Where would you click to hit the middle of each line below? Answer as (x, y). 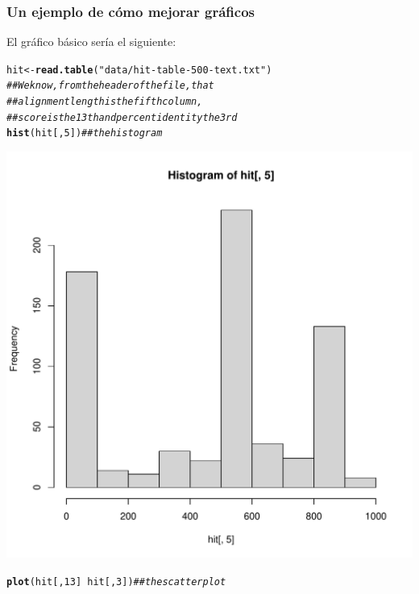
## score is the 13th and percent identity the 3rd (122, 117)
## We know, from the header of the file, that (110, 86)
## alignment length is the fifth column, (105, 102)
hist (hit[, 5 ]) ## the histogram (85, 133)
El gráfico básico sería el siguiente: (91, 42)
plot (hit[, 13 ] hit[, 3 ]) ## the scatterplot (116, 582)
